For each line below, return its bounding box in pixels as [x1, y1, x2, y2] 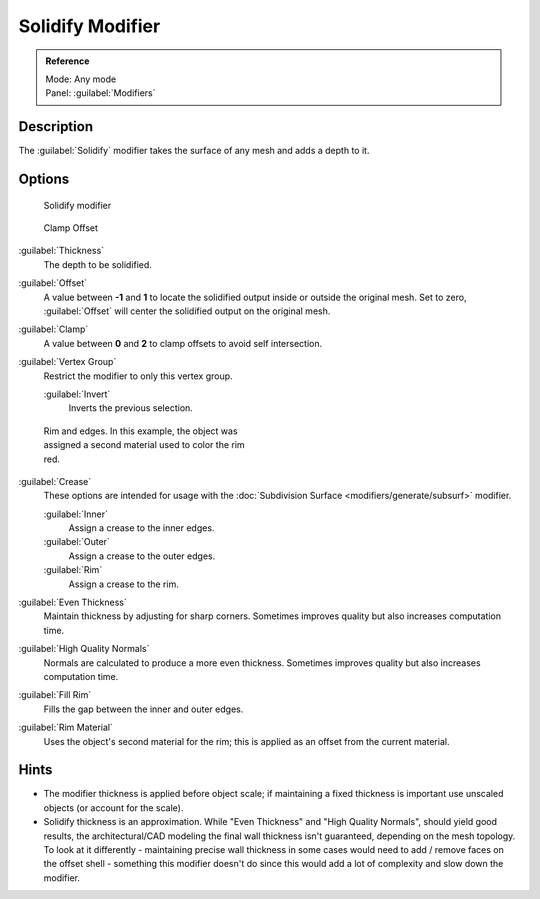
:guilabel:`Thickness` [18, 245, 105, 257]
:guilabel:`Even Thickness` [18, 596, 127, 609]
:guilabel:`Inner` [43, 508, 109, 520]
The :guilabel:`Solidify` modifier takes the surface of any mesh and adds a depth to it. [18, 145, 370, 157]
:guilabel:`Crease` [18, 475, 92, 487]
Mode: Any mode [45, 73, 117, 85]
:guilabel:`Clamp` [18, 323, 89, 335]
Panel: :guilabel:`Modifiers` [45, 87, 156, 99]
